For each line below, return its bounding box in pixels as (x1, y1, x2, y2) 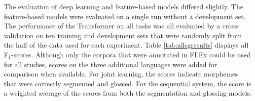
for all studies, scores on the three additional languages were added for (4, 59, 217, 69)
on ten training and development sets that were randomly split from (36, 30, 242, 40)
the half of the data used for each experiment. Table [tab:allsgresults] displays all (4, 40, 249, 50)
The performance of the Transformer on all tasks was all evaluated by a (4, 21, 220, 31)
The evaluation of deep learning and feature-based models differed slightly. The (4, 1, 243, 11)
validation (4, 30, 34, 40)
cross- (222, 21, 240, 31)
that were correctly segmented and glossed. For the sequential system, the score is (4, 78, 252, 88)
